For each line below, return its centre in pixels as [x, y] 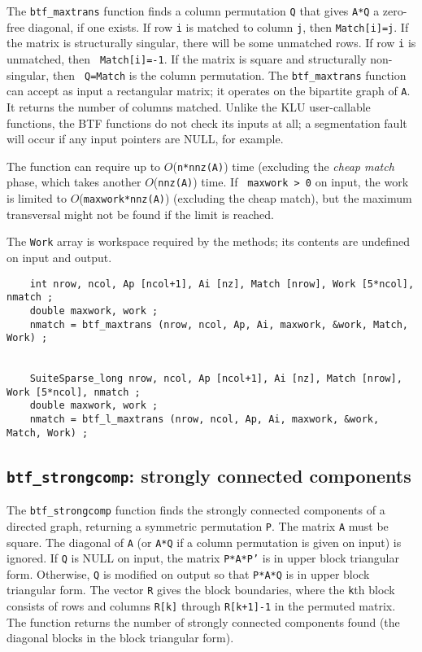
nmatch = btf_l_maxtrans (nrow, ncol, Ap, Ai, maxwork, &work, [204, 420]
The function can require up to [84, 166]
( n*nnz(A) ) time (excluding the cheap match [283, 166]
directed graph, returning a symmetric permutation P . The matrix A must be [198, 525]
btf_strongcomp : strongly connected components [209, 475]
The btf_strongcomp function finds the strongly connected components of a [196, 510]
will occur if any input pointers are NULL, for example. [145, 139]
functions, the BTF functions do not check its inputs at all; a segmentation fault [207, 123]
